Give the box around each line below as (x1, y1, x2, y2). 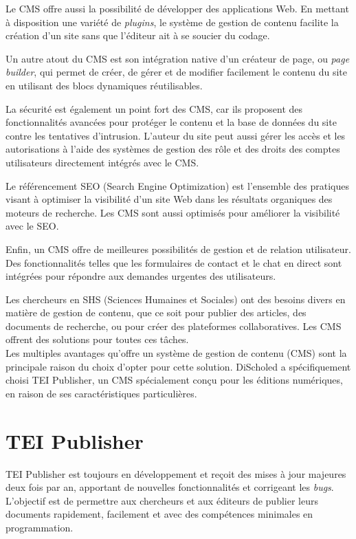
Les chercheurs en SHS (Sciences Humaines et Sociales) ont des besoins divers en (5, 291, 346, 306)
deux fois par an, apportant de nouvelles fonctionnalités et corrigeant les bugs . (5, 480, 334, 494)
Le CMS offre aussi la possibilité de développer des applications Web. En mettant (5, 1, 349, 15)
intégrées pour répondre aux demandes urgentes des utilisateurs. (5, 269, 276, 283)
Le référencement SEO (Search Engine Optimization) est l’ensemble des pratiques (5, 178, 349, 192)
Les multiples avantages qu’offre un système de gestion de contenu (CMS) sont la (5, 346, 347, 360)
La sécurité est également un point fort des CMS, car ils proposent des (5, 101, 303, 115)
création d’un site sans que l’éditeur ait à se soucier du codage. (5, 28, 270, 43)
